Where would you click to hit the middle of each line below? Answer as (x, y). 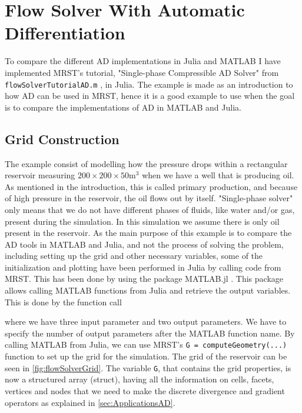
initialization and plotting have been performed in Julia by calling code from (143, 267)
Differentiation (65, 33)
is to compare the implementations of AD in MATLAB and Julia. (123, 107)
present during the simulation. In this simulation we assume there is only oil (142, 221)
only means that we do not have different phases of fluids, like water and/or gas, (150, 209)
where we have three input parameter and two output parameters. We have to (146, 322)
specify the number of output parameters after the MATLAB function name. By (150, 333)
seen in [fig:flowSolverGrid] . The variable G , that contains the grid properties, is (148, 367)
